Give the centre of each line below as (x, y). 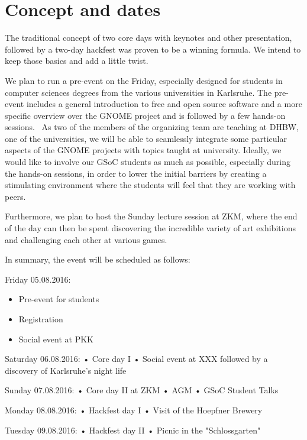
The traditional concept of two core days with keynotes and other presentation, (148, 38)
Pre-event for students (59, 299)
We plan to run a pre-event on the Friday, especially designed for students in (144, 80)
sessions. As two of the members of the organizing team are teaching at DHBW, (152, 127)
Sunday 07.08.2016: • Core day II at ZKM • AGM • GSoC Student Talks (142, 390)
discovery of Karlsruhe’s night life (66, 370)
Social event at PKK (56, 339)
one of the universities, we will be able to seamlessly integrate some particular (146, 138)
